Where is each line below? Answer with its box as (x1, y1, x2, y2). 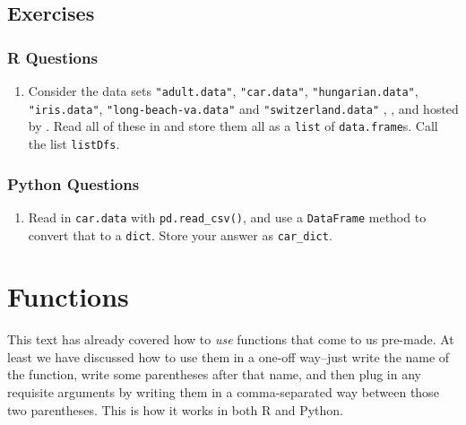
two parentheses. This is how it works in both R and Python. (7, 400, 343, 419)
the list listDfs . (28, 134, 120, 152)
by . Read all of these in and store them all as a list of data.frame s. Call (28, 117, 438, 135)
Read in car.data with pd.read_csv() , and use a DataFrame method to (28, 207, 427, 226)
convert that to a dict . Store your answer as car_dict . (28, 225, 332, 244)
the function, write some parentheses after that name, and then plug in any (7, 365, 421, 384)
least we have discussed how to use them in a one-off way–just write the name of (7, 347, 450, 366)
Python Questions (7, 172, 140, 195)
